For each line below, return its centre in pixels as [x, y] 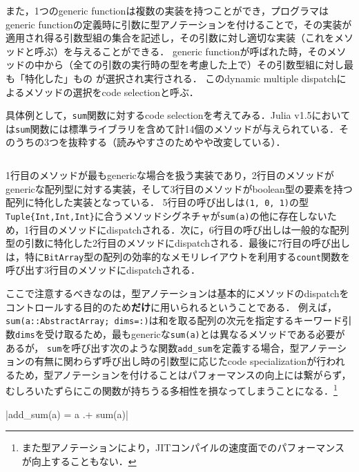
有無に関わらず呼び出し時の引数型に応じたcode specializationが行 [180, 361]
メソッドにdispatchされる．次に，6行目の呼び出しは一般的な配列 [204, 229]
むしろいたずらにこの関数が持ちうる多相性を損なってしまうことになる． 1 [172, 389]
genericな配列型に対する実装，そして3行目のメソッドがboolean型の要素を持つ [179, 188]
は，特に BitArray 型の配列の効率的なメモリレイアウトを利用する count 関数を [178, 256]
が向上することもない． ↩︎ [79, 461]
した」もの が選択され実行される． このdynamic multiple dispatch [190, 78]
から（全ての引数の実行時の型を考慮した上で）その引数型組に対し [194, 65]
